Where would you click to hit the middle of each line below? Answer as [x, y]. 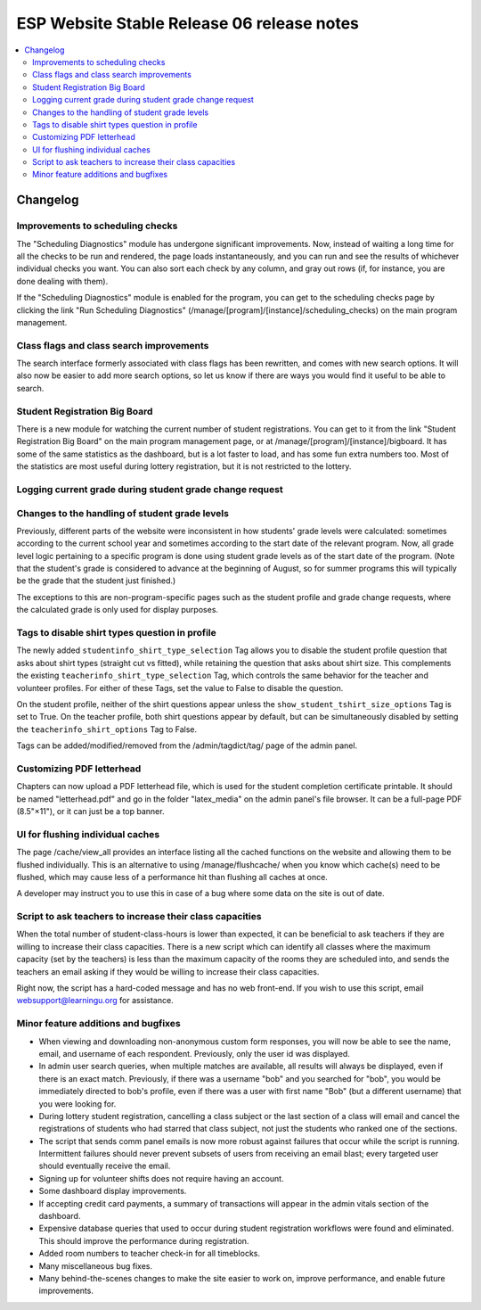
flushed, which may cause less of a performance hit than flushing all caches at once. [172, 877]
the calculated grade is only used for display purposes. [117, 610]
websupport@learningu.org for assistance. [95, 1001]
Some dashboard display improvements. [113, 1191]
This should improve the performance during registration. [144, 1240]
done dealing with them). [62, 281]
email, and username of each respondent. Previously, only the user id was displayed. [195, 1053]
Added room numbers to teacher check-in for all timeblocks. [150, 1254]
